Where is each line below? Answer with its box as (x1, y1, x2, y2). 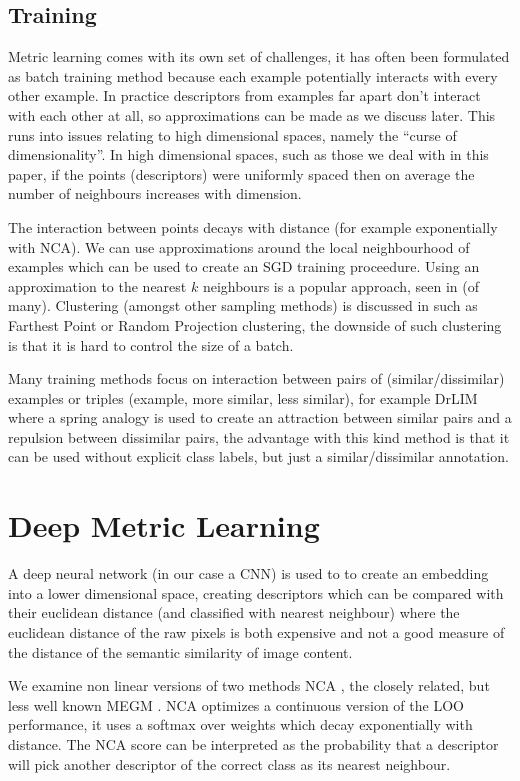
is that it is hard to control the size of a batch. (8, 334, 294, 355)
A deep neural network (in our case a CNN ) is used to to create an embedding (8, 563, 489, 584)
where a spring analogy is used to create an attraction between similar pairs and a (8, 407, 512, 428)
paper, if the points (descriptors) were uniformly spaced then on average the (8, 163, 475, 184)
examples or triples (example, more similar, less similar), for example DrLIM (8, 387, 478, 408)
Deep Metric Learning (8, 505, 320, 546)
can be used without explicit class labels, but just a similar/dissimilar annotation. (8, 446, 509, 467)
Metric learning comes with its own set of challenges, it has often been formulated (8, 46, 510, 67)
